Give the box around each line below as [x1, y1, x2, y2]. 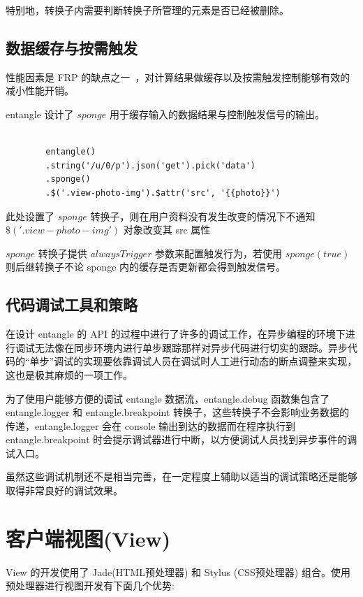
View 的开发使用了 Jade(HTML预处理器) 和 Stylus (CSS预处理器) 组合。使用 [6, 564, 350, 579]
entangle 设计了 [6, 106, 74, 121]
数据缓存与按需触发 [6, 36, 138, 58]
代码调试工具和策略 [6, 294, 138, 315]
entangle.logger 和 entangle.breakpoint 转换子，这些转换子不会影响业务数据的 [6, 405, 350, 419]
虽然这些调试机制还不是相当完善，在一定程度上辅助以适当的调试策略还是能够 [6, 469, 357, 484]
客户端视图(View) [6, 524, 171, 552]
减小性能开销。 [6, 83, 74, 98]
